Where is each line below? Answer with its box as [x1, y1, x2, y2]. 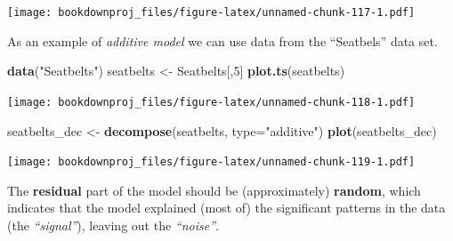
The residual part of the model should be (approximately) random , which [7, 181, 421, 199]
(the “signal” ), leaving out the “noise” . [7, 215, 219, 234]
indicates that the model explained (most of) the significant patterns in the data [7, 198, 446, 217]
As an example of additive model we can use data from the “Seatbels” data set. [7, 31, 438, 50]
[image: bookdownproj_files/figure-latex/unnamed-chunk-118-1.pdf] [7, 95, 416, 108]
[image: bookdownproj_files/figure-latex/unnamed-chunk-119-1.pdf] [7, 156, 416, 169]
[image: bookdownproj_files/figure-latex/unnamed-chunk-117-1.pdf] [7, 6, 416, 19]
